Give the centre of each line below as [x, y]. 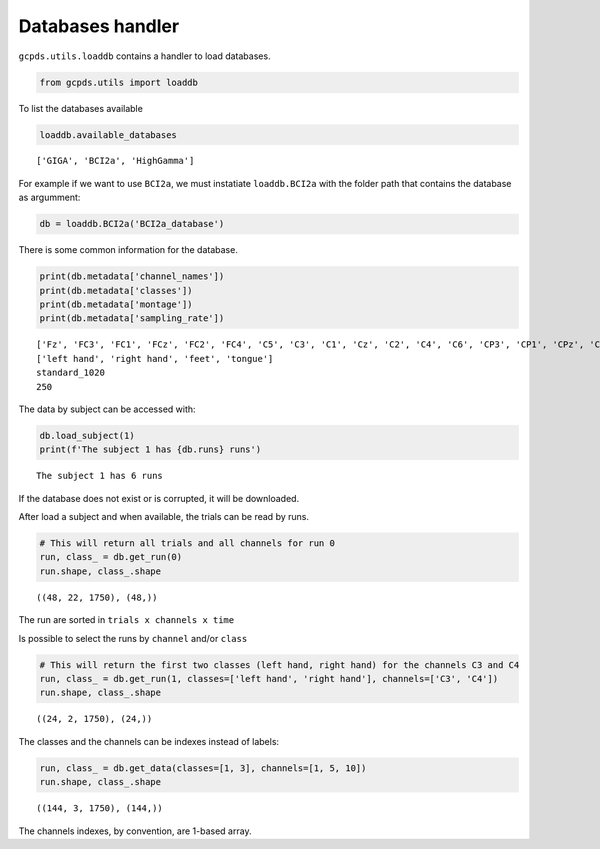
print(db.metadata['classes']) [116, 290]
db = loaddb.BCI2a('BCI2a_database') [132, 224]
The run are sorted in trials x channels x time [126, 620]
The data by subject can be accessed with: [107, 409]
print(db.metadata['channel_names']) [132, 276]
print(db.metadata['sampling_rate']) [132, 318]
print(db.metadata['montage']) [116, 304]
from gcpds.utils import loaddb [119, 82]
